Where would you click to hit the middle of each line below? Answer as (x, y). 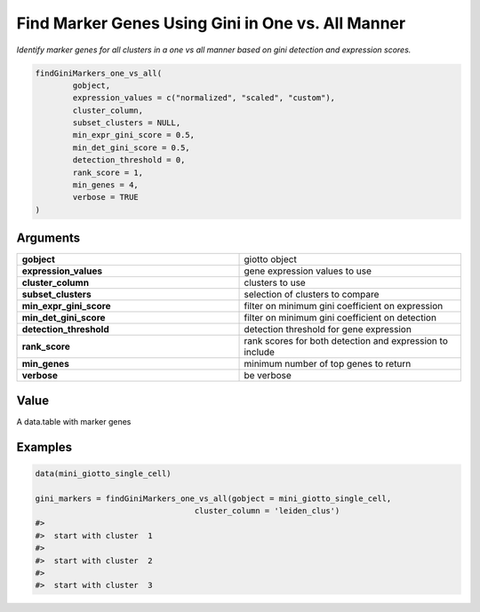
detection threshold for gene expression (328, 330)
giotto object (270, 259)
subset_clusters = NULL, (127, 123)
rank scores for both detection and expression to (346, 341)
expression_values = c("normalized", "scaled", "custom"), (204, 98)
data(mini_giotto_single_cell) (104, 473)
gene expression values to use (308, 271)
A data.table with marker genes (74, 421)
